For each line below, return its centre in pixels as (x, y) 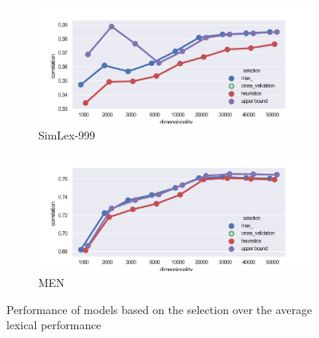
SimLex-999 (67, 134)
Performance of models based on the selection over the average (159, 309)
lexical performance (54, 325)
